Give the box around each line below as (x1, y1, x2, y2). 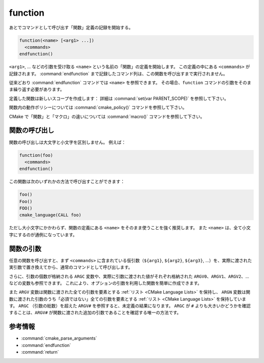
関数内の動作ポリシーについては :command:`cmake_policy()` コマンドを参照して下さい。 (9, 104, 187, 110)
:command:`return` (21, 349, 59, 355)
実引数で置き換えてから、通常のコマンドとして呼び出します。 (9, 265, 133, 270)
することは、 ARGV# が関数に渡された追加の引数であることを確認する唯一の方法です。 (9, 310, 181, 315)
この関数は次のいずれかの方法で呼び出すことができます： (9, 179, 125, 185)
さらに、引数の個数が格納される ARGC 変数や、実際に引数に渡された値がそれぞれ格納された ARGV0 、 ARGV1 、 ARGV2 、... (9, 273, 249, 279)
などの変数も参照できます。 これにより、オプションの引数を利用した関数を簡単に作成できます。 (9, 280, 202, 286)
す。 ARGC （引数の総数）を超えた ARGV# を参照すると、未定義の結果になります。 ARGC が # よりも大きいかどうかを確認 (9, 303, 251, 309)
